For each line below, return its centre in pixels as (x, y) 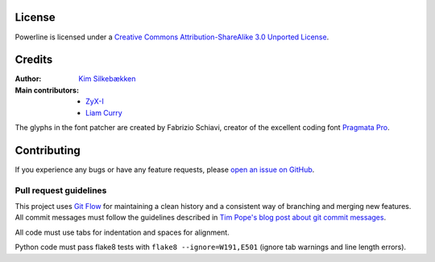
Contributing (48, 150)
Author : (28, 79)
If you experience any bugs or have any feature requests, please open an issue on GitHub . (165, 170)
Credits (34, 60)
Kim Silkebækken (107, 79)
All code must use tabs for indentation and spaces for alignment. (122, 232)
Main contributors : (47, 90)
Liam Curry (104, 113)
